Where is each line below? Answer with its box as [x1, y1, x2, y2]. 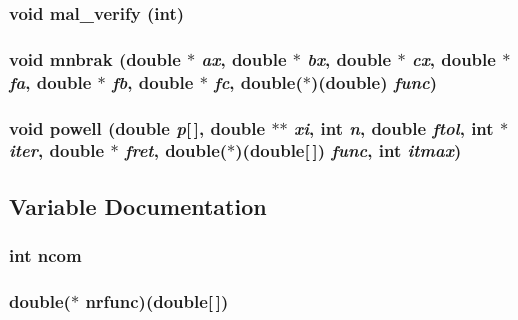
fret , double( [124, 138, 228, 163]
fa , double [9, 69, 92, 94]
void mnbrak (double [9, 46, 181, 71]
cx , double [411, 46, 496, 71]
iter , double [9, 138, 105, 163]
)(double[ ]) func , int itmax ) [235, 138, 462, 163]
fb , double [112, 69, 194, 94]
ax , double [201, 46, 287, 71]
